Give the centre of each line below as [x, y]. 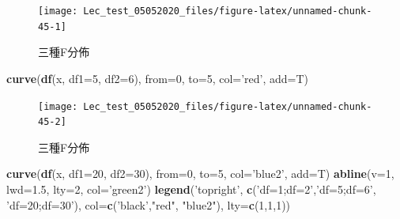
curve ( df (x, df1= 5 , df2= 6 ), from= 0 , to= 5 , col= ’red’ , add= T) [158, 78]
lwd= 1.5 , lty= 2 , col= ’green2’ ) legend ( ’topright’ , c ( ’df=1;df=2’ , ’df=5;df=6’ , [191, 189]
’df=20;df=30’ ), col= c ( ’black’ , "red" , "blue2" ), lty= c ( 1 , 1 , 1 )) [149, 204]
